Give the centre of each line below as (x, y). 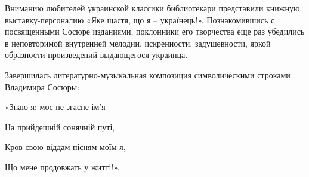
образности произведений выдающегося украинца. (96, 55)
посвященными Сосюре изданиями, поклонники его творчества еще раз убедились (155, 31)
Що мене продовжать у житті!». (62, 167)
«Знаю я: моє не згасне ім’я (55, 107)
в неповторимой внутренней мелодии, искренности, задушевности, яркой (138, 43)
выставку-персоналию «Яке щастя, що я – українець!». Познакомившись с (140, 19)
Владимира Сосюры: (42, 86)
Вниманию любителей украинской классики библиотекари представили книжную (152, 8)
